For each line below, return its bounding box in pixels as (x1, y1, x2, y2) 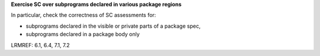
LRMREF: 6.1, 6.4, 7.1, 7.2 (11, 41, 71, 48)
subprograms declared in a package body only (25, 31, 140, 38)
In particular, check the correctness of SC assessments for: (11, 12, 156, 19)
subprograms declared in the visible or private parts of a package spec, (25, 22, 201, 29)
